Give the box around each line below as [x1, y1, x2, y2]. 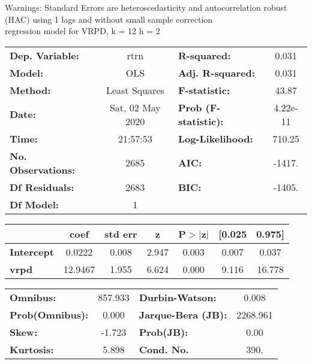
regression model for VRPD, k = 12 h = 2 [5, 25, 160, 37]
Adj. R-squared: [178, 65, 255, 80]
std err [104, 226, 137, 241]
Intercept [10, 244, 54, 259]
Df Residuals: [10, 180, 74, 194]
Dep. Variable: [10, 48, 79, 62]
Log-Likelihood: [178, 131, 253, 145]
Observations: [10, 162, 76, 177]
